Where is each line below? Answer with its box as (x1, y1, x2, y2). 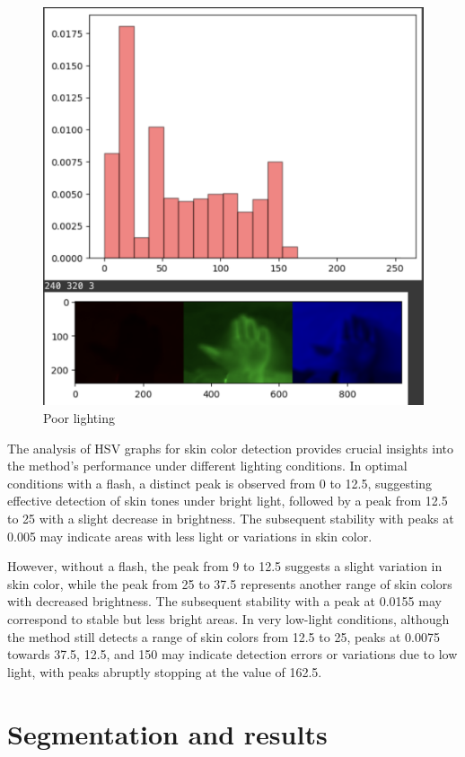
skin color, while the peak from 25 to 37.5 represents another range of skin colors (7, 574, 452, 593)
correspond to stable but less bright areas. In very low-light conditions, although (7, 610, 450, 629)
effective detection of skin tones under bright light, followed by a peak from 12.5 (7, 491, 448, 510)
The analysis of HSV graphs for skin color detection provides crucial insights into (7, 438, 453, 457)
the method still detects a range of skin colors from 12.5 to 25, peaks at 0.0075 (7, 627, 440, 646)
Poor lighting (43, 409, 115, 427)
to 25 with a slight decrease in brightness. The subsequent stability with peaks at (7, 509, 454, 528)
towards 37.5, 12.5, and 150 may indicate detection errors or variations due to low (7, 645, 458, 664)
